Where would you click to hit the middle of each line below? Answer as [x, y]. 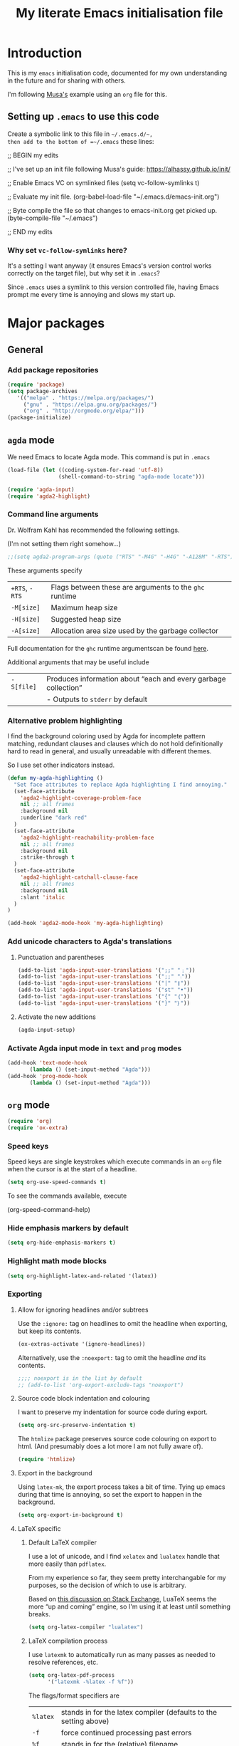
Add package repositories [53, 370]
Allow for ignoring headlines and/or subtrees [83, 1309]
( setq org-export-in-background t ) [70, 1515]
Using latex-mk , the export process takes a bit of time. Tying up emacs [121, 1487]
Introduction [45, 53]
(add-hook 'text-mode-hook [47, 1062]
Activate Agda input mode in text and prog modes [95, 1048]
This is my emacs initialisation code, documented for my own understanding [117, 73]
